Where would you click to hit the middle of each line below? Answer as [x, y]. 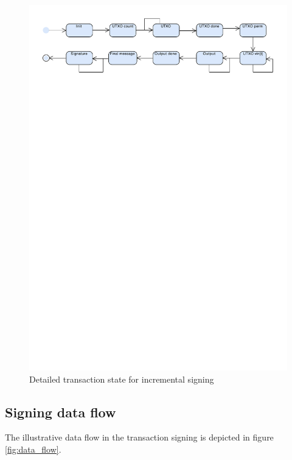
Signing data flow [61, 412]
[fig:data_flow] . [33, 449]
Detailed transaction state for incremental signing [122, 379]
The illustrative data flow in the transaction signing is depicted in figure [139, 437]
